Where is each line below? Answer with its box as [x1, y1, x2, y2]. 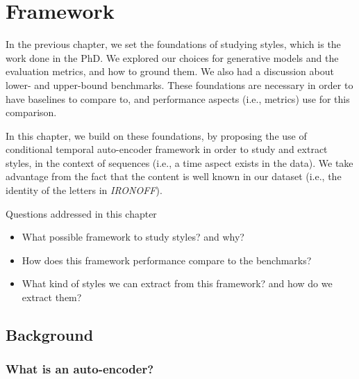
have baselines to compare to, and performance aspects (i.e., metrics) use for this [6, 91, 350, 106]
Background [6, 324, 94, 346]
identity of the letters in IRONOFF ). [6, 183, 162, 197]
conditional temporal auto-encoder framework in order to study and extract [6, 142, 328, 156]
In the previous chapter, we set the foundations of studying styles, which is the [6, 37, 341, 51]
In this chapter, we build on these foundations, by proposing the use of [6, 128, 307, 143]
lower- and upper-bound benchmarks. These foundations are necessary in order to [6, 77, 353, 92]
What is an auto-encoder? [6, 360, 154, 378]
